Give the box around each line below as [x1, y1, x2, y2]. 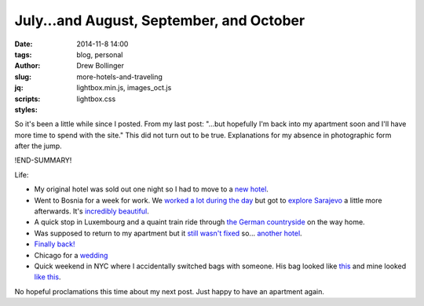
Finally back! [34, 239, 75, 249]
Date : [14, 39, 33, 49]
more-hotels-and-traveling [76, 71, 163, 82]
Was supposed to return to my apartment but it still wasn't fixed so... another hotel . [34, 228, 302, 238]
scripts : [14, 94, 41, 104]
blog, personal [76, 49, 123, 59]
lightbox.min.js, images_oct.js [76, 83, 172, 93]
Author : [14, 61, 41, 71]
